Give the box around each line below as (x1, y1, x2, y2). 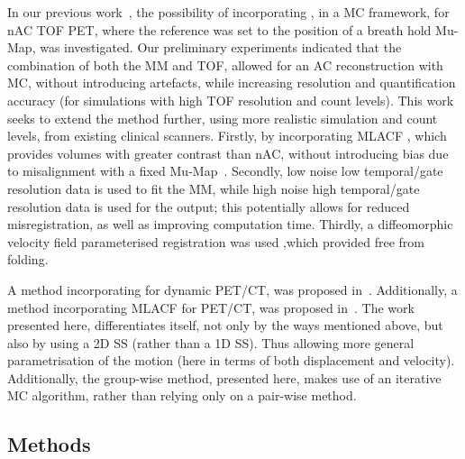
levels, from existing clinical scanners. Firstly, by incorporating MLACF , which (7, 126, 447, 145)
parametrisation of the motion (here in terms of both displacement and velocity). (7, 351, 455, 370)
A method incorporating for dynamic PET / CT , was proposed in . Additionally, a (7, 280, 458, 298)
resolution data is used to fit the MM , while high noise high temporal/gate (7, 179, 420, 197)
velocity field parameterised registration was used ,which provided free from (7, 232, 424, 251)
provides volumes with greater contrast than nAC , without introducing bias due (7, 143, 449, 162)
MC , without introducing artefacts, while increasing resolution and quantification (7, 73, 456, 92)
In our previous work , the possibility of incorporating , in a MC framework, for (7, 3, 450, 21)
